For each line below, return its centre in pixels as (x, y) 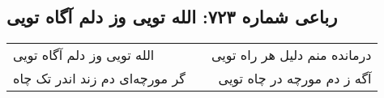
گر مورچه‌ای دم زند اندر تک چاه (99, 79)
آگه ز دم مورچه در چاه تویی (295, 79)
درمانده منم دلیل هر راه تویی (291, 55)
